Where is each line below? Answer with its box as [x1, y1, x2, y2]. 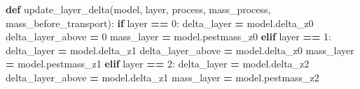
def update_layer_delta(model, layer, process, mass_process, [6, 2, 271, 16]
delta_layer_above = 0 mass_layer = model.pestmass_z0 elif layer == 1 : [6, 29, 332, 44]
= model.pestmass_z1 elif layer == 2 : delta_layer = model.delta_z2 [6, 56, 310, 71]
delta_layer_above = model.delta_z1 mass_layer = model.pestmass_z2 [6, 70, 319, 84]
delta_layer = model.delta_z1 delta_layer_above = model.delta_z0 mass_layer [6, 42, 354, 57]
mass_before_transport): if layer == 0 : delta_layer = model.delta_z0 [6, 15, 314, 30]
